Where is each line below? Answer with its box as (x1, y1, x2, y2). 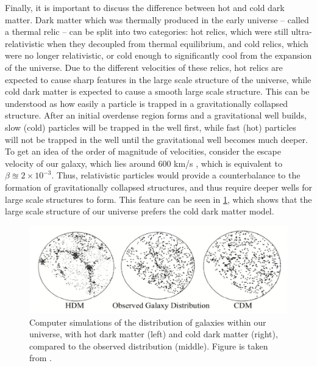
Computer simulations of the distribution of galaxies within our (29, 315, 266, 328)
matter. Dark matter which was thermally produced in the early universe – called (5, 13, 309, 26)
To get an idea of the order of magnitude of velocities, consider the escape (5, 145, 281, 158)
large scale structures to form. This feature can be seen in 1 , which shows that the (5, 192, 312, 205)
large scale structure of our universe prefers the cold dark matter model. (5, 205, 274, 218)
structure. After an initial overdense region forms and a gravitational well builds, (5, 109, 307, 122)
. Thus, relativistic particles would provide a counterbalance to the (51, 169, 301, 181)
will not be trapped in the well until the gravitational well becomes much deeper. (5, 133, 308, 145)
